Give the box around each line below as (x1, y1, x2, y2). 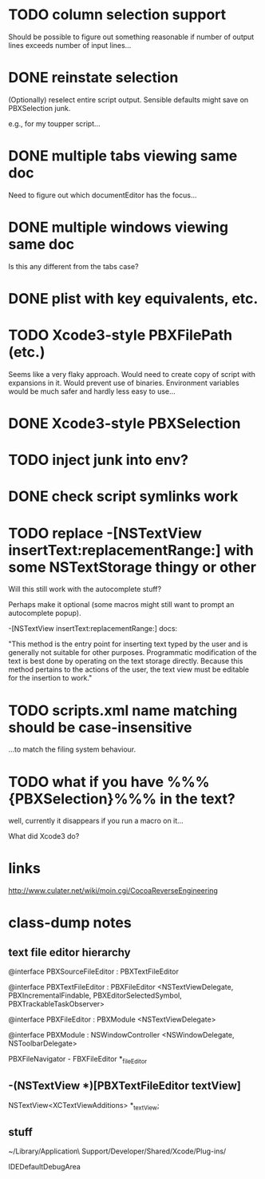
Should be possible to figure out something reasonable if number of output (8, 32, 255, 42)
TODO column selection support (8, 6, 227, 24)
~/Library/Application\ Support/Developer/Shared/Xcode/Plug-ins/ (8, 1146, 227, 1156)
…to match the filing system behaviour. (8, 744, 136, 754)
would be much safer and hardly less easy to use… (8, 386, 176, 396)
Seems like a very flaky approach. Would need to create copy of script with (8, 369, 255, 379)
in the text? (159, 789, 235, 808)
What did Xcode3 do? (8, 832, 80, 841)
